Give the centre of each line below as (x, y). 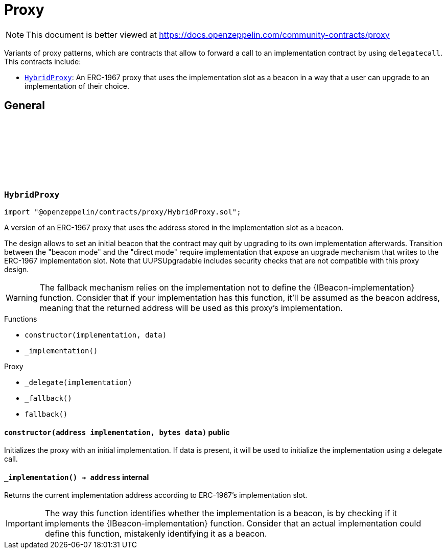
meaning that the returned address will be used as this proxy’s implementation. (191, 308)
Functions (21, 319)
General (25, 106)
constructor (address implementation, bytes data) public (117, 432)
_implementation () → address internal (77, 477)
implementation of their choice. (77, 86)
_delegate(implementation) (78, 382)
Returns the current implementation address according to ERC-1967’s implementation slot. (156, 495)
